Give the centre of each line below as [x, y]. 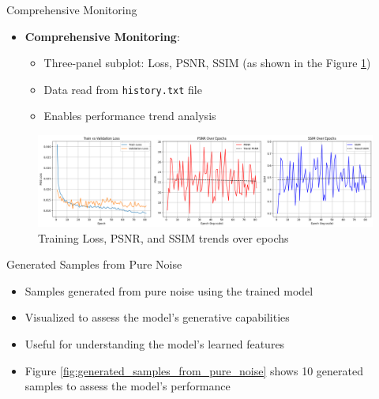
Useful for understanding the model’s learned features [155, 343]
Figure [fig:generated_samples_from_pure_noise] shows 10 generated [194, 370]
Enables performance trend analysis [130, 116]
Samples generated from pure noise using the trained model [169, 290]
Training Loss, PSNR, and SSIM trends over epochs [163, 237]
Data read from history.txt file [123, 89]
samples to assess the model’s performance [128, 386]
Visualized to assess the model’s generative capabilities [157, 317]
